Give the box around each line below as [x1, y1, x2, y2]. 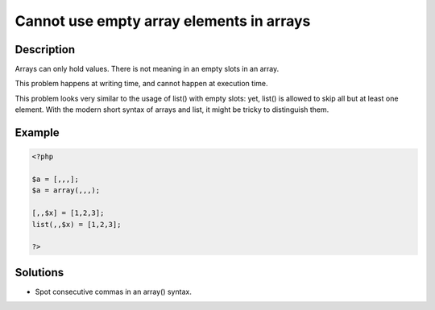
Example [14, 126, 60, 140]
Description [14, 43, 76, 56]
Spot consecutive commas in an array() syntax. [35, 287, 193, 296]
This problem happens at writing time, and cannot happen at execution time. [14, 79, 268, 89]
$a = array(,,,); [31, 186, 101, 195]
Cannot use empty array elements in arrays [14, 12, 311, 30]
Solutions [14, 266, 64, 279]
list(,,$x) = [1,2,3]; [31, 220, 122, 229]
